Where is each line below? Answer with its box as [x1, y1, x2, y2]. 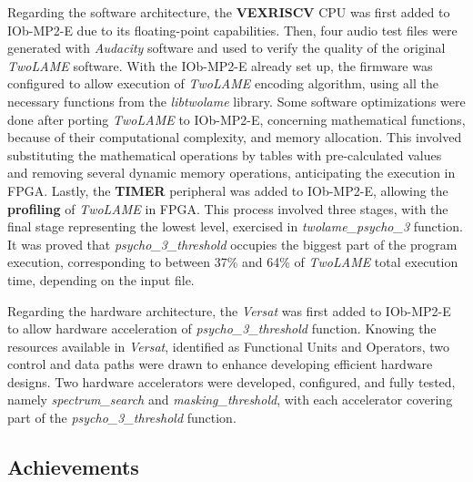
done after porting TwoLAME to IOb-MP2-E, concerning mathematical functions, [7, 109, 466, 128]
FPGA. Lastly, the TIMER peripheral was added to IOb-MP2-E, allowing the [7, 180, 448, 200]
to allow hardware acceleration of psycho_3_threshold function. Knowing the [7, 319, 437, 338]
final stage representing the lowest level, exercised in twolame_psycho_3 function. [7, 217, 463, 236]
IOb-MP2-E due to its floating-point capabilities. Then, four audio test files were [7, 20, 458, 39]
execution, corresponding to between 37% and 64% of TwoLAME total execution [7, 252, 458, 272]
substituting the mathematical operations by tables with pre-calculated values [7, 145, 442, 164]
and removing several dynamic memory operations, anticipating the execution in [7, 163, 456, 182]
